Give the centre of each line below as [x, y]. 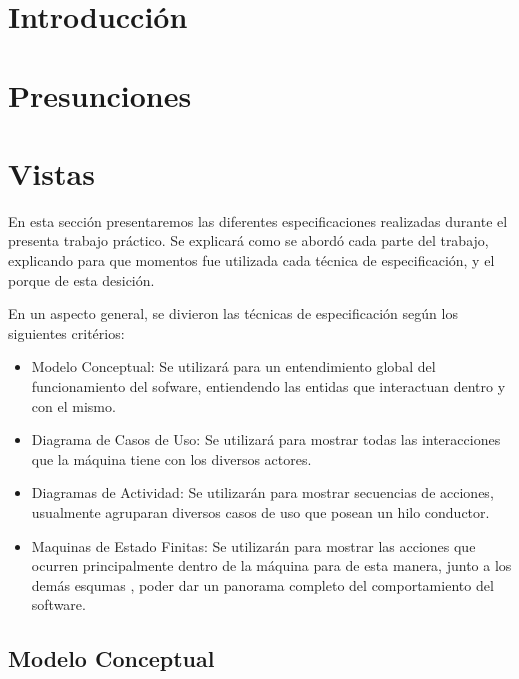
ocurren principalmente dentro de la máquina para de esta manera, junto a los [271, 565]
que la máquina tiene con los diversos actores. [171, 458]
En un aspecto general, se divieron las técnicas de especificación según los [233, 313]
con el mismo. [73, 405]
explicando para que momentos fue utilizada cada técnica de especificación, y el [251, 260]
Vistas [51, 172]
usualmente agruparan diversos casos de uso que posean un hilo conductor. [260, 512]
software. [58, 604]
